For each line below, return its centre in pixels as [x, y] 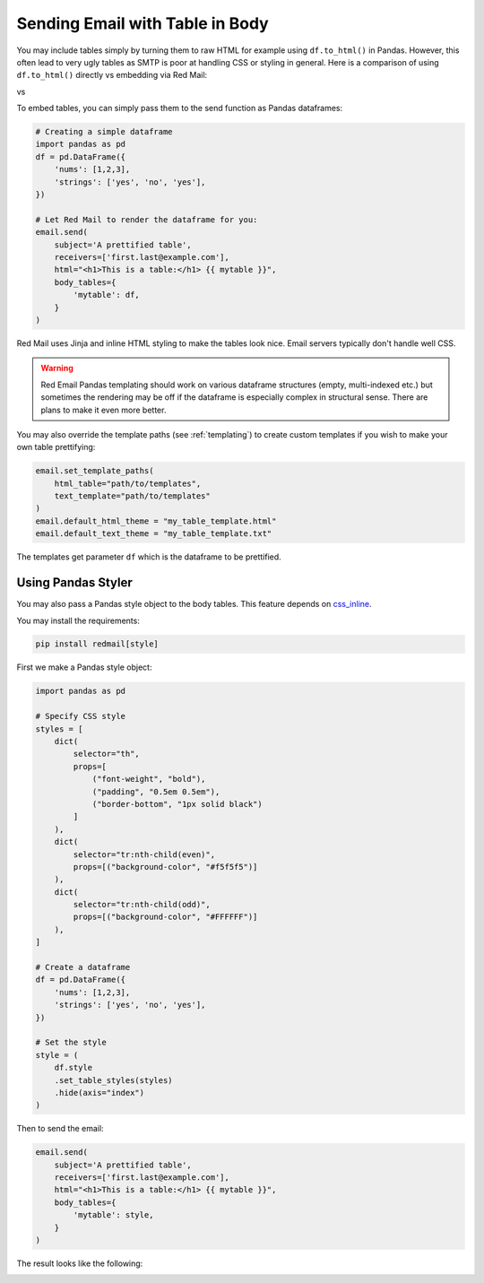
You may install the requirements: [78, 620]
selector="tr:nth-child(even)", [144, 854]
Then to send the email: [60, 1129]
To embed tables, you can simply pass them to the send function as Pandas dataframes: [180, 108]
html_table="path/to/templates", [128, 483]
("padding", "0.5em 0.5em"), [156, 792]
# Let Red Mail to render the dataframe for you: [147, 219]
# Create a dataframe [83, 967]
